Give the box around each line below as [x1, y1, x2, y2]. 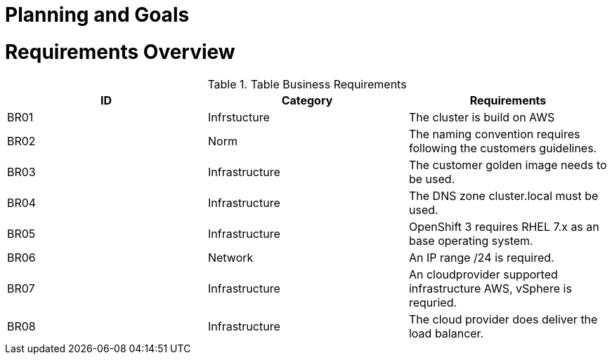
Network [207, 250, 254, 265]
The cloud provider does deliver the [408, 312, 598, 326]
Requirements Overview [5, 39, 235, 64]
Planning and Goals [5, 3, 190, 27]
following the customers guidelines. [408, 140, 597, 155]
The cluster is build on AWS [408, 109, 555, 124]
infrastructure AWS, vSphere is [408, 281, 572, 295]
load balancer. [408, 326, 484, 340]
